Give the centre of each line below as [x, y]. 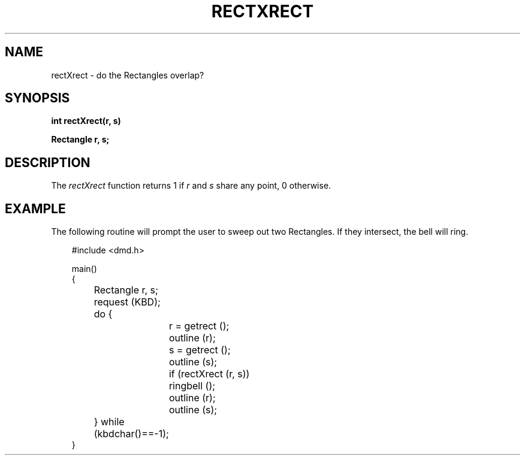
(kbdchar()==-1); [131, 434]
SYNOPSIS [37, 98]
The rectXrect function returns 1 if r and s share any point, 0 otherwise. [191, 186]
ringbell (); [192, 386]
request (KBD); [127, 302]
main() [84, 269]
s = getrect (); [200, 350]
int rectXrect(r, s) [86, 121]
